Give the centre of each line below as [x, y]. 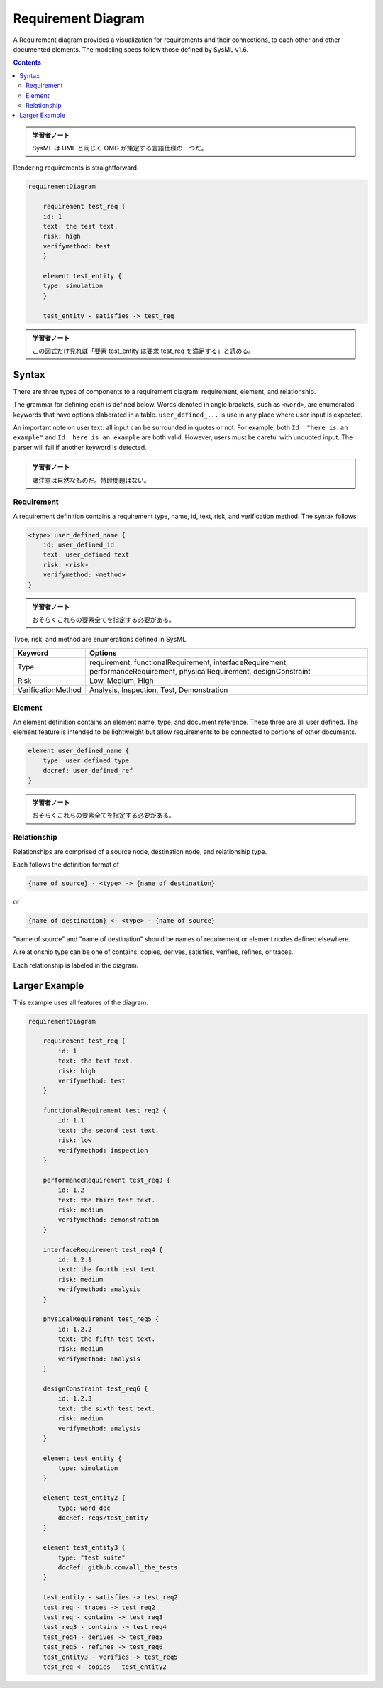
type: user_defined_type [86, 761]
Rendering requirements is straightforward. [76, 168]
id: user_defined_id [79, 545]
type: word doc [84, 1508]
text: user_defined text [86, 555]
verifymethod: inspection [103, 1150]
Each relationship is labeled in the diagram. [76, 965]
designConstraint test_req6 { [95, 1389]
